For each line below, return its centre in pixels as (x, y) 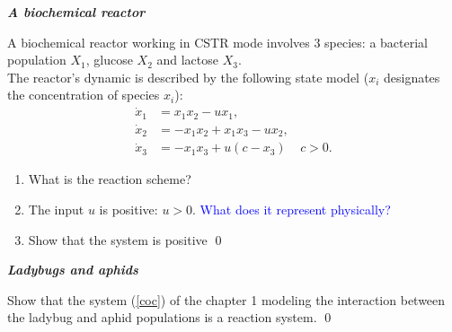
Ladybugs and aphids (73, 270)
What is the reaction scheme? (110, 179)
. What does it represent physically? (292, 209)
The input (56, 209)
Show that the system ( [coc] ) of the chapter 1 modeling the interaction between (226, 299)
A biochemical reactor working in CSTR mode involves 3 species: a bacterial (217, 42)
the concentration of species (84, 95)
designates (412, 77)
